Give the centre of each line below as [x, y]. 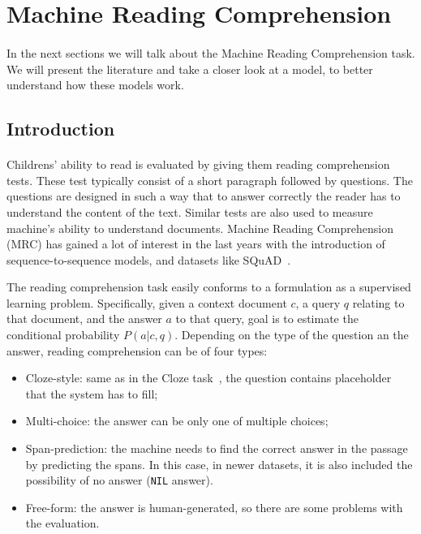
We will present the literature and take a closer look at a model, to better [190, 69]
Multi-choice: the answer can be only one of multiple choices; [177, 421]
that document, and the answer [84, 319]
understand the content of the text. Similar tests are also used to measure [190, 211]
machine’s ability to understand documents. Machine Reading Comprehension [200, 228]
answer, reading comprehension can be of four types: [137, 350]
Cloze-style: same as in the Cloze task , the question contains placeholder [208, 378]
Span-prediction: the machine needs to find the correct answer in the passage [217, 448]
